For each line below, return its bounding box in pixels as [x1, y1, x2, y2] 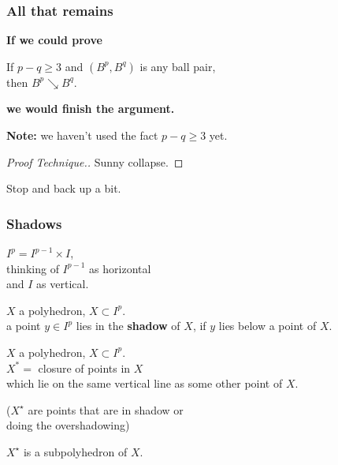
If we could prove [6, 32, 102, 48]
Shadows [6, 213, 62, 233]
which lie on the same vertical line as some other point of [6, 375, 283, 392]
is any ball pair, [139, 58, 216, 74]
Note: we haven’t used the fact [6, 127, 158, 143]
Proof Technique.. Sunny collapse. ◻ [6, 153, 184, 170]
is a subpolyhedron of [23, 443, 128, 459]
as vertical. [36, 276, 89, 292]
